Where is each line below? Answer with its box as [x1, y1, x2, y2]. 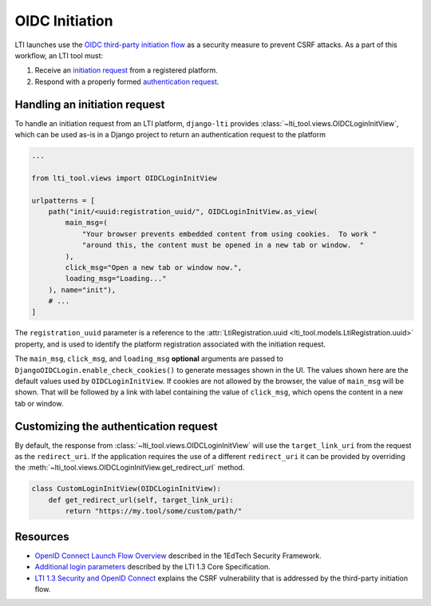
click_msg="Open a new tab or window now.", [65, 263, 243, 271]
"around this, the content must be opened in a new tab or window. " [81, 240, 365, 250]
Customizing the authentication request [14, 419, 218, 433]
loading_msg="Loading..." [65, 274, 167, 283]
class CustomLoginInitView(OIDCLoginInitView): [31, 484, 221, 493]
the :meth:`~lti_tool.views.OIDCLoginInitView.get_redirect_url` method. [14, 463, 245, 473]
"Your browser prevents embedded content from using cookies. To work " [81, 229, 377, 239]
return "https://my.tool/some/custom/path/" [65, 507, 243, 516]
